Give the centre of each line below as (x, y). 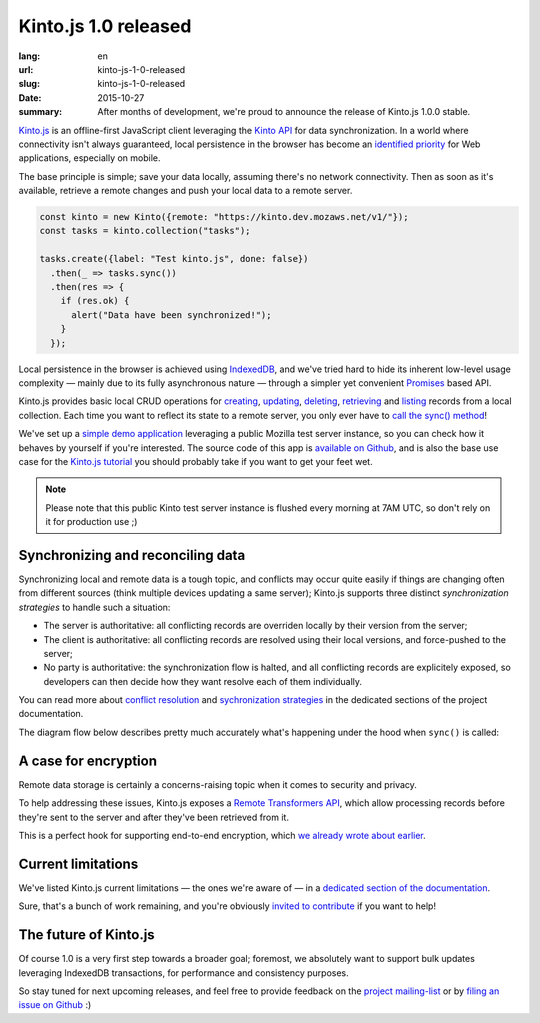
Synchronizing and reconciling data (132, 555)
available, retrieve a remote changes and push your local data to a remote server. (185, 191)
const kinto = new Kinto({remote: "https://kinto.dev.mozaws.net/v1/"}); (224, 217)
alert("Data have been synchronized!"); (171, 314)
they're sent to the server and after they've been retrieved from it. (154, 817)
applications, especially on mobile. (89, 158)
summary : (40, 112)
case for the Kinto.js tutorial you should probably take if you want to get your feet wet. (196, 461)
